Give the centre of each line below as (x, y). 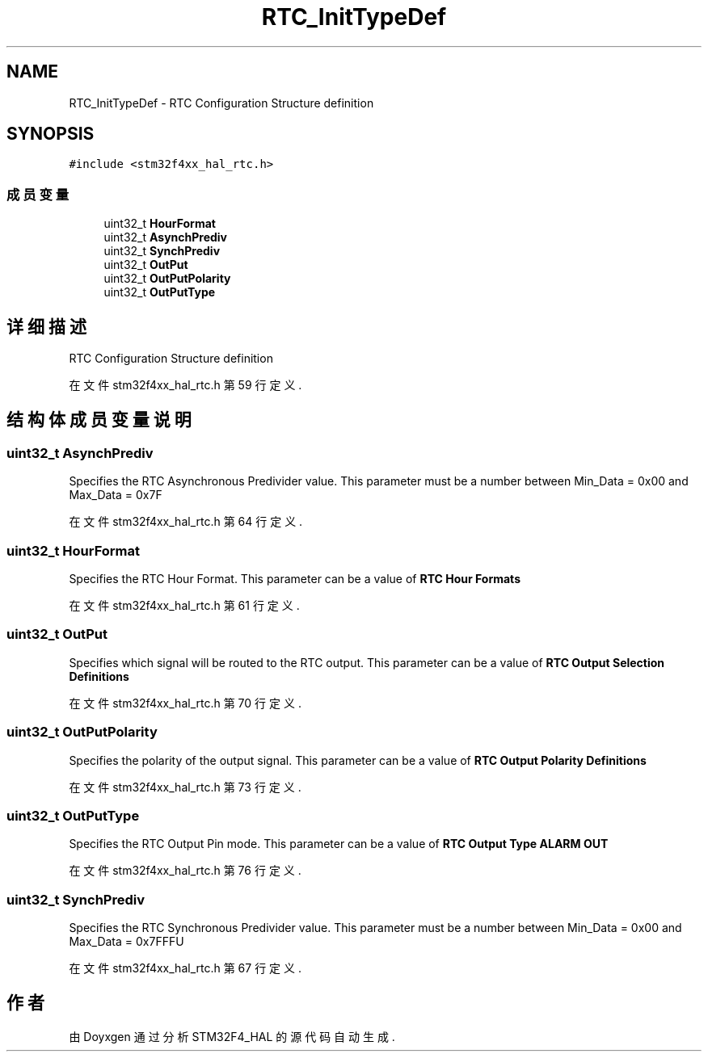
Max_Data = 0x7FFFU (126, 941)
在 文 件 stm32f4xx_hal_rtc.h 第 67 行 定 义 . (185, 968)
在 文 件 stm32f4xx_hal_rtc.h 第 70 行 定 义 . (185, 703)
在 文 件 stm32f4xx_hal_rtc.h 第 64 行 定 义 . (186, 522)
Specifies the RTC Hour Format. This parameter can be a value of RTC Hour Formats (295, 579)
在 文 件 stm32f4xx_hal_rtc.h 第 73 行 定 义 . (185, 787)
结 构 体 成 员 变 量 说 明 (99, 420)
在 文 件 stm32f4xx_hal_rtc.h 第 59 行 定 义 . (185, 385)
